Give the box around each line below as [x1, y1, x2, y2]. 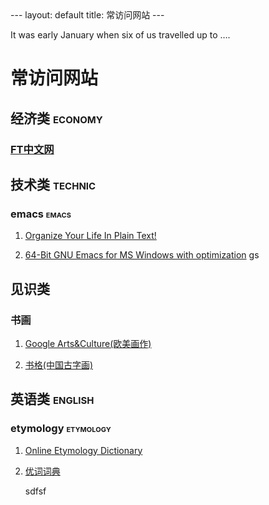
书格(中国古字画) [24, 358, 94, 371]
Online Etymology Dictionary [24, 444, 143, 456]
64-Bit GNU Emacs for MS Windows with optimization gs [24, 249, 260, 261]
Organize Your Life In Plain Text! [24, 230, 157, 242]
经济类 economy [10, 110, 103, 127]
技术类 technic [10, 176, 97, 193]
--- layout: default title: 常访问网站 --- [10, 9, 165, 21]
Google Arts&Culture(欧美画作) [24, 337, 152, 349]
